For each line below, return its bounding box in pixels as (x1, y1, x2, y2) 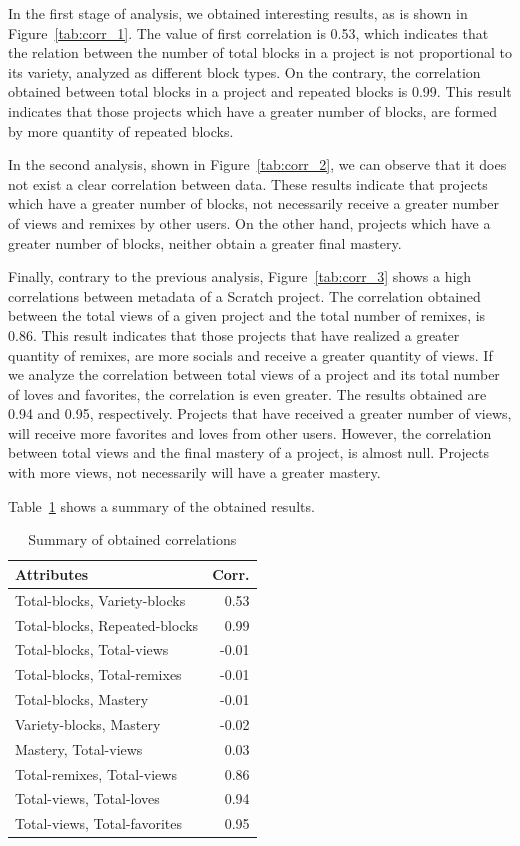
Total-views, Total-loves (15, 788, 160, 809)
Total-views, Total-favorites (15, 813, 183, 834)
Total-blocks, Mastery (15, 689, 149, 710)
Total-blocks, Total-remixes (15, 664, 182, 685)
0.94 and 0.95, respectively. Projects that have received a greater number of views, (8, 403, 512, 424)
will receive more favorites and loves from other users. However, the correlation (8, 422, 492, 443)
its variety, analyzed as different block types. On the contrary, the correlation (8, 61, 481, 82)
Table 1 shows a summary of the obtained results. (8, 495, 315, 516)
